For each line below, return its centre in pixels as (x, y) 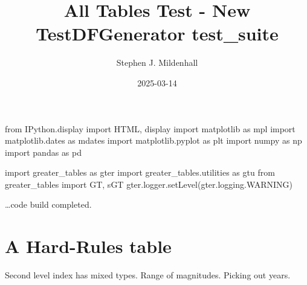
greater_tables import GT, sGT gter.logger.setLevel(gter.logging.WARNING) (149, 184)
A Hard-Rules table (88, 246)
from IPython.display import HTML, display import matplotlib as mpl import (150, 128)
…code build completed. (48, 204)
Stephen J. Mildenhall (157, 62)
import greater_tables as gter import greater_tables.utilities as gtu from (140, 172)
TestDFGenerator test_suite (157, 34)
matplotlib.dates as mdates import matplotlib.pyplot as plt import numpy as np (153, 140)
